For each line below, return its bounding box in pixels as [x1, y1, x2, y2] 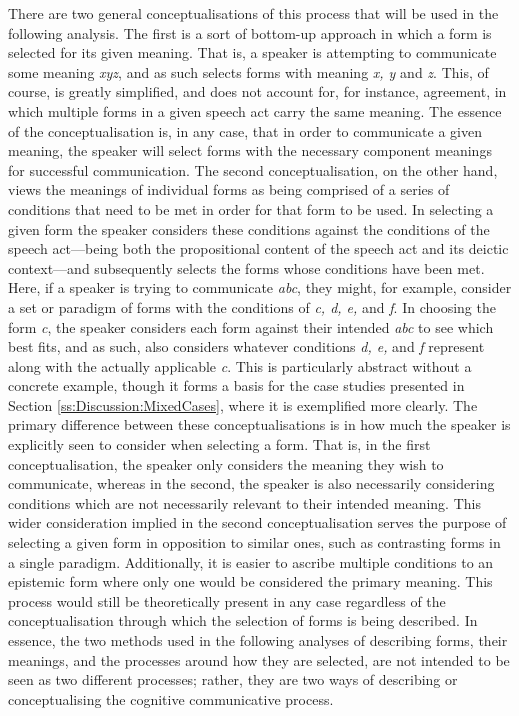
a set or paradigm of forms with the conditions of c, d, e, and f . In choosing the [8, 296, 496, 317]
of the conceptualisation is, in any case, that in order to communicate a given [8, 120, 482, 141]
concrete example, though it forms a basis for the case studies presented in [8, 375, 465, 396]
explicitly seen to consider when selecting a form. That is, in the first [8, 434, 431, 455]
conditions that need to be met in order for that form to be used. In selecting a [8, 198, 494, 219]
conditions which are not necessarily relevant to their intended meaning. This [8, 492, 481, 513]
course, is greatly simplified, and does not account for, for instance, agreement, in [8, 81, 507, 102]
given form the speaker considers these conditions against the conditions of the [8, 218, 490, 239]
